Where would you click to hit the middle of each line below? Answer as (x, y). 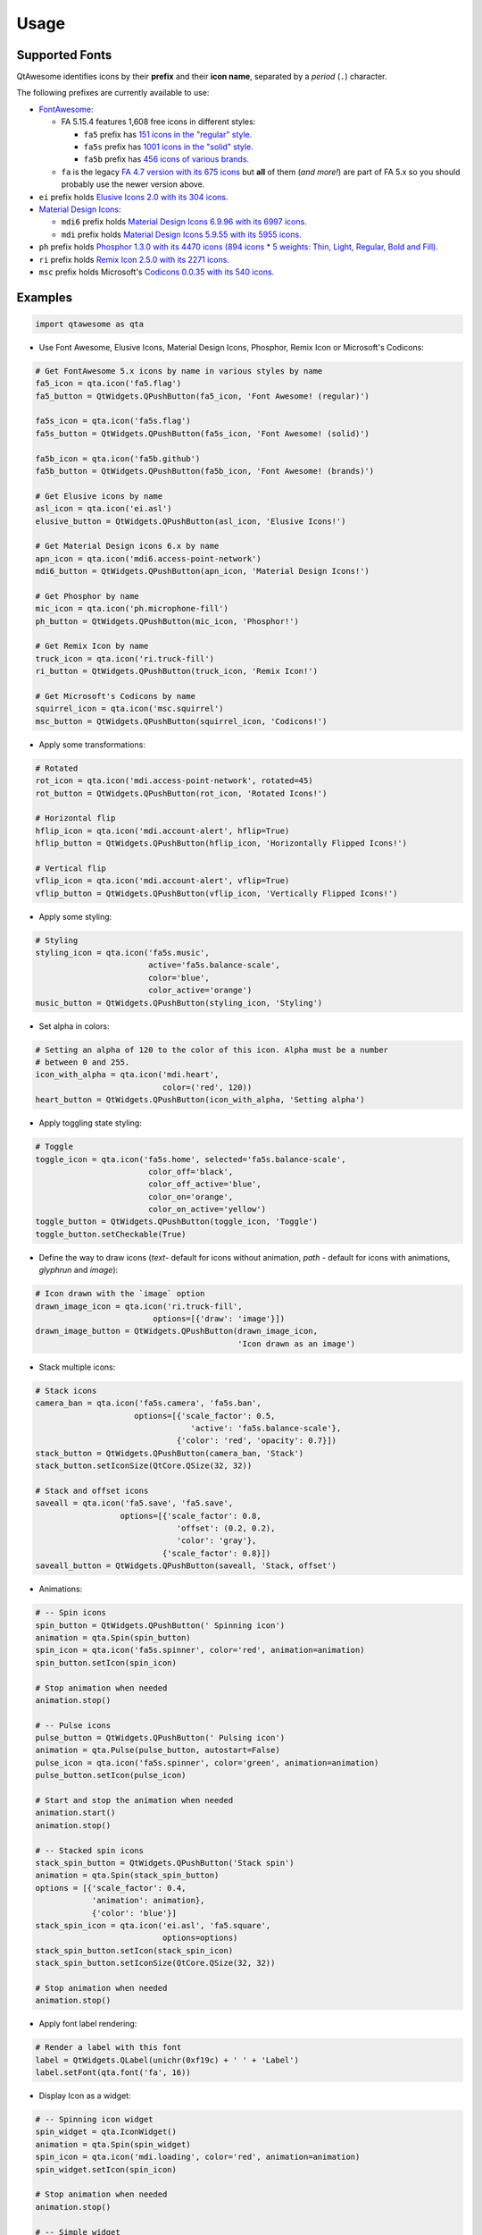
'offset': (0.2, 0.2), (226, 1528)
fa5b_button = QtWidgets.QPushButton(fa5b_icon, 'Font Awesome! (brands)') (205, 471)
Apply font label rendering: (88, 2024)
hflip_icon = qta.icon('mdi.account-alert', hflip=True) (162, 831)
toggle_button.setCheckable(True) (111, 1234)
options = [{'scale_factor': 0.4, (111, 1888)
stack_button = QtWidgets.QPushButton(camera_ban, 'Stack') (170, 1453)
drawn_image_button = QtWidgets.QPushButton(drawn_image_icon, (177, 1331)
